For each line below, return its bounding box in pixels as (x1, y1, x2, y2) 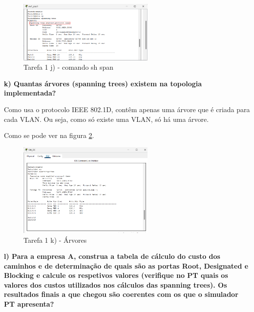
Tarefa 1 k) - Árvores (23, 234, 87, 245)
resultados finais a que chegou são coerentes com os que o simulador (4, 289, 238, 299)
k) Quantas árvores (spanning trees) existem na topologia (4, 78, 202, 88)
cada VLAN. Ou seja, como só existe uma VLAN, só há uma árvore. (4, 114, 209, 124)
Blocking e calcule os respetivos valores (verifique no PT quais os (4, 270, 228, 280)
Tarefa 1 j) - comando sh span (23, 62, 114, 72)
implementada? (4, 88, 56, 98)
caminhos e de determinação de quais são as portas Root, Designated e (4, 260, 249, 271)
